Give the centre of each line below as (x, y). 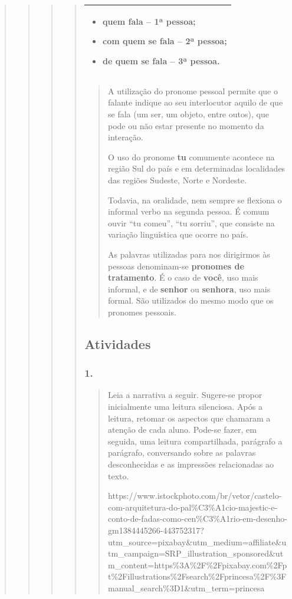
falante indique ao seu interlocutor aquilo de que (195, 102)
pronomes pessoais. (142, 312)
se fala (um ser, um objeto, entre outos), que (188, 113)
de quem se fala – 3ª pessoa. (161, 60)
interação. (125, 137)
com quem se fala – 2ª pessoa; (165, 41)
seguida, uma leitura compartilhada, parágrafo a (195, 441)
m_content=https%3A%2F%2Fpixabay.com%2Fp (197, 565)
